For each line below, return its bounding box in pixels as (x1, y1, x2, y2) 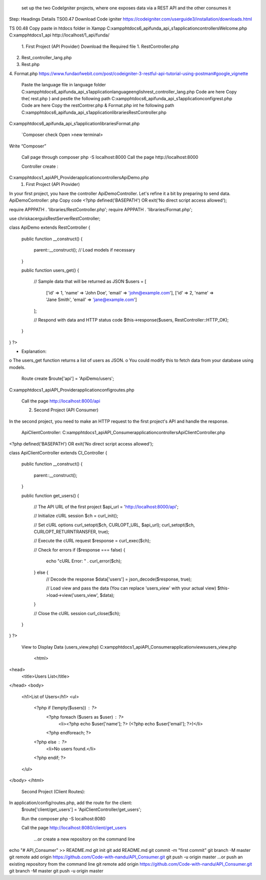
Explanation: (21, 348, 47, 355)
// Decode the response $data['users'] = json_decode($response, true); (46, 576, 192, 582)
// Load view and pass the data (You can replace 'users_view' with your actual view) (46, 585, 217, 591)
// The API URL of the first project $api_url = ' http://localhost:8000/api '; (33, 504, 179, 510)
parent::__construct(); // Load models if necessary (33, 247, 135, 253)
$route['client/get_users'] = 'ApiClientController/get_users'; (21, 807, 141, 812)
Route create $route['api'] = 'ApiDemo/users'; (21, 375, 114, 382)
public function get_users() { (21, 492, 79, 498)
